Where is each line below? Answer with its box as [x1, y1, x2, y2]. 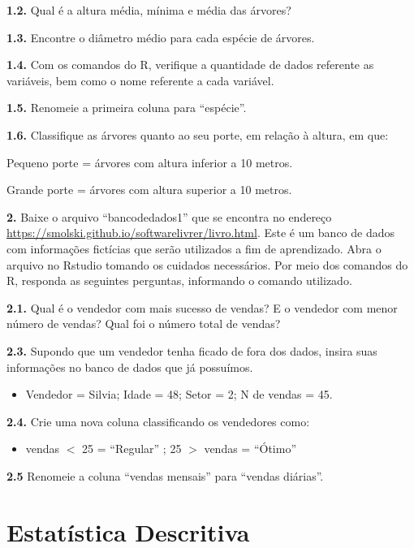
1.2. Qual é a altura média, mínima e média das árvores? [6, 2, 291, 18]
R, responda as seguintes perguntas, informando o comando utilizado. [6, 272, 352, 289]
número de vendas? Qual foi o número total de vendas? [6, 315, 281, 332]
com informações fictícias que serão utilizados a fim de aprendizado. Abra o [6, 239, 382, 257]
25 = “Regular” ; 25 [82, 440, 182, 457]
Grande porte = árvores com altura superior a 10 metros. [6, 181, 292, 198]
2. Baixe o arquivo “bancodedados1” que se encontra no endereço [6, 208, 332, 225]
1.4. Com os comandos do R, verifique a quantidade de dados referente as [6, 56, 374, 73]
